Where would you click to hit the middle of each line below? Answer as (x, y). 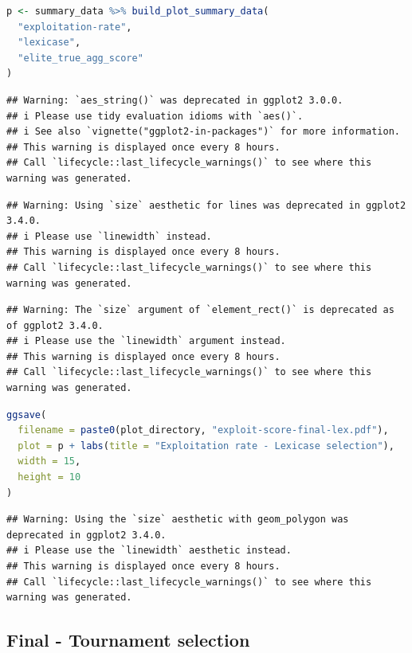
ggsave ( (27, 414)
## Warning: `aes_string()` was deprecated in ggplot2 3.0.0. (175, 100)
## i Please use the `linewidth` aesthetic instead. (149, 551)
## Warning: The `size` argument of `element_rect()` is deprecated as (200, 310)
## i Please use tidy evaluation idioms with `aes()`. (155, 116)
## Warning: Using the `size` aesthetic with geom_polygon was (178, 520)
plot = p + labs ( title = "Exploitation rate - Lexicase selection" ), (206, 446)
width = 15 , (49, 461)
